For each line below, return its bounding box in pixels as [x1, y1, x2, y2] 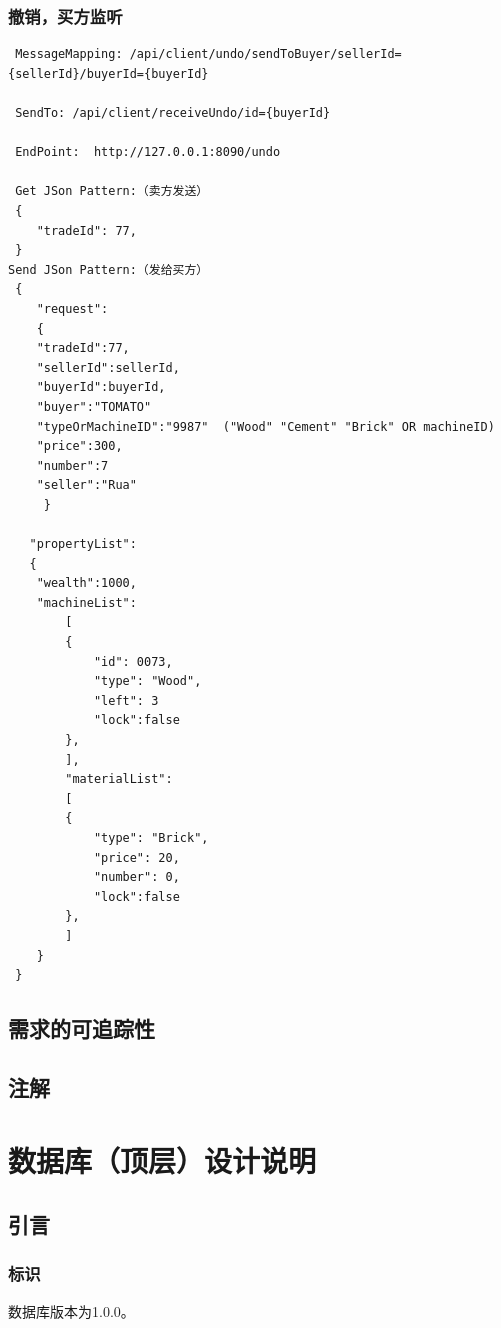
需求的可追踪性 [8, 1013, 155, 1044]
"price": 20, [93, 850, 180, 865]
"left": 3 [93, 693, 159, 708]
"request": [36, 301, 109, 316]
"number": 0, [93, 870, 180, 885]
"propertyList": [29, 537, 137, 552]
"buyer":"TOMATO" [36, 399, 152, 414]
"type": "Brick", [93, 830, 209, 845]
